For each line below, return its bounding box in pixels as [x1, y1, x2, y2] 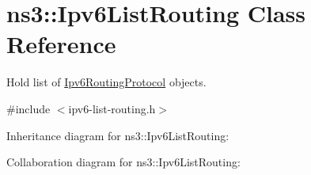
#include [6, 100, 51, 116]
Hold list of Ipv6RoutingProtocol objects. [6, 74, 207, 90]
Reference [6, 28, 116, 60]
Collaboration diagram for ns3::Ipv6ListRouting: [6, 154, 241, 170]
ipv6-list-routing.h [68, 100, 156, 116]
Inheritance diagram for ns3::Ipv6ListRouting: [6, 127, 229, 143]
